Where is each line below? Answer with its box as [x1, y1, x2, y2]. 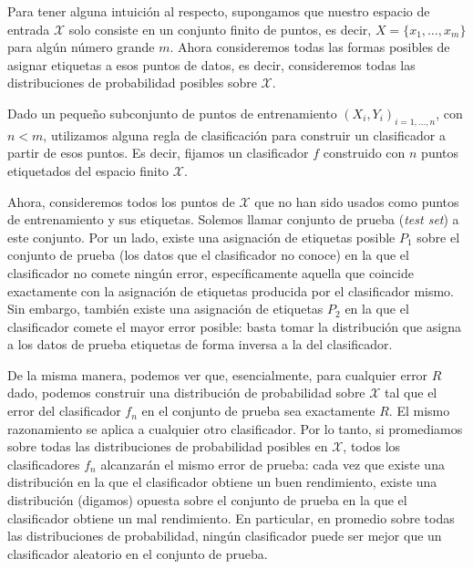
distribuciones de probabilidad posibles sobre [7, 73, 257, 92]
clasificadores [7, 454, 80, 473]
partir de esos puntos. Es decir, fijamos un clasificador [7, 143, 309, 162]
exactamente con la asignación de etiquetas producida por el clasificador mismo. [7, 281, 455, 300]
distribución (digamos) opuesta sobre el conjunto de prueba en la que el [7, 491, 407, 510]
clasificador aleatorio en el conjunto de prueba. [7, 543, 268, 563]
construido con [323, 143, 406, 162]
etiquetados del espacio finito [7, 160, 170, 180]
